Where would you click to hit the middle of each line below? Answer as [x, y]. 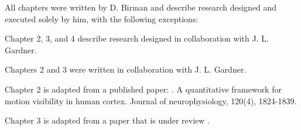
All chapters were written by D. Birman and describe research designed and [141, 7]
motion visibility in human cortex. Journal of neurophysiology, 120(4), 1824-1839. [151, 100]
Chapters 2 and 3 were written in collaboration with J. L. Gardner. [126, 69]
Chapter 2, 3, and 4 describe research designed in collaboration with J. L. [137, 38]
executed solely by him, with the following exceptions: [102, 18]
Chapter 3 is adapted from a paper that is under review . [107, 120]
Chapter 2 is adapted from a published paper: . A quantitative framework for [143, 89]
